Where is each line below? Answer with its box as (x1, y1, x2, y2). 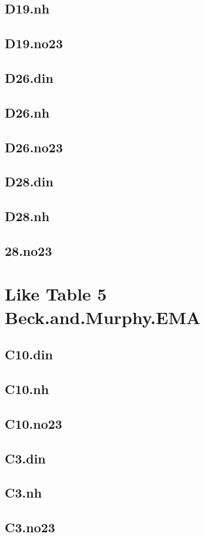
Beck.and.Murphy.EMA (5, 305, 201, 329)
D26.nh (5, 103, 50, 121)
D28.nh (5, 207, 50, 225)
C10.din (5, 345, 53, 363)
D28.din (5, 172, 53, 191)
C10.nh (5, 379, 49, 398)
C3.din (5, 449, 46, 467)
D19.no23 (5, 34, 63, 52)
